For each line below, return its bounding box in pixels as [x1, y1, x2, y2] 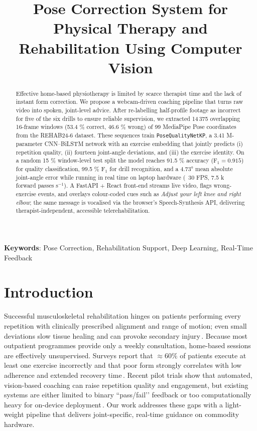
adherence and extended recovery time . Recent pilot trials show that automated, [4, 369, 252, 380]
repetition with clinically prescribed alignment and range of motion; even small [4, 320, 247, 331]
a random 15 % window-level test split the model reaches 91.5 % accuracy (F [16, 156, 217, 165]
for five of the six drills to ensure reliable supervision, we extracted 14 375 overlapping [16, 114, 240, 122]
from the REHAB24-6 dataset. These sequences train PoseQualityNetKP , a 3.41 [16, 131, 225, 139]
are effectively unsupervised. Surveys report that [4, 350, 153, 360]
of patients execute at [180, 350, 246, 360]
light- [225, 399, 242, 409]
